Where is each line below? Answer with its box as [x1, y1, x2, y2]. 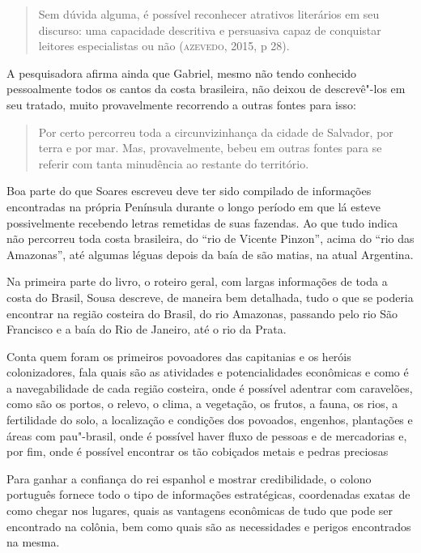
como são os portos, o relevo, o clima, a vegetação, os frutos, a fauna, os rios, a [6, 395, 398, 412]
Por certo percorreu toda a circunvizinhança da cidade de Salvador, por [38, 123, 393, 140]
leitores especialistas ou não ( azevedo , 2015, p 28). [38, 37, 290, 54]
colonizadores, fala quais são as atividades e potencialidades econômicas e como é [6, 364, 409, 381]
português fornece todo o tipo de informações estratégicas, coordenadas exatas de [6, 486, 410, 503]
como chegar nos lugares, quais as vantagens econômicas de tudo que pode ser [6, 502, 393, 519]
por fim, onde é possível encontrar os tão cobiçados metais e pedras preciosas [6, 443, 389, 460]
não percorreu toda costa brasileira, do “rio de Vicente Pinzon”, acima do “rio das [6, 230, 415, 247]
